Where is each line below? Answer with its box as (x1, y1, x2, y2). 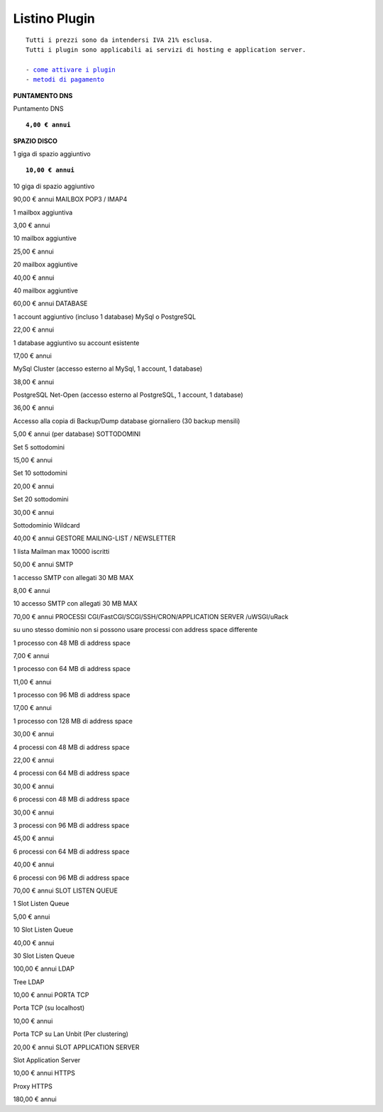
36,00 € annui (13, 403, 55, 412)
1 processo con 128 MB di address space (13, 716, 133, 725)
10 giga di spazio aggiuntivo (13, 182, 95, 190)
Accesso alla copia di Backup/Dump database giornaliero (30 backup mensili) (13, 416, 240, 425)
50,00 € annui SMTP (13, 560, 74, 569)
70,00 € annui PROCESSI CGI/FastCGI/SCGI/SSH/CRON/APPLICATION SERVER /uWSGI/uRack (13, 612, 289, 621)
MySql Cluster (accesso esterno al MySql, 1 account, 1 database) (13, 364, 203, 373)
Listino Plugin (13, 11, 96, 26)
